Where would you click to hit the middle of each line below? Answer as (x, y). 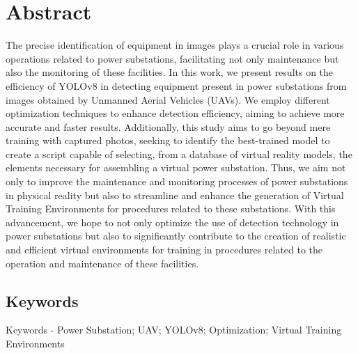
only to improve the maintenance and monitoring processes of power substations (177, 181)
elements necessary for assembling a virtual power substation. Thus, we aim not (176, 167)
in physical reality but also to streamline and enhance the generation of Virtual (175, 195)
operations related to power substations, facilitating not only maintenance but (172, 58)
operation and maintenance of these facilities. (102, 263)
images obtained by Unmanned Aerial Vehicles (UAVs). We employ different (168, 99)
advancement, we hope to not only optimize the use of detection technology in (172, 222)
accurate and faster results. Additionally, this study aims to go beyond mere (168, 126)
